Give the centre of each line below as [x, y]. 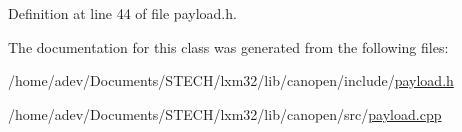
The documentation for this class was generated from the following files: [228, 46]
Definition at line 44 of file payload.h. [122, 13]
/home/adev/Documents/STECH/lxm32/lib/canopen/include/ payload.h [231, 80]
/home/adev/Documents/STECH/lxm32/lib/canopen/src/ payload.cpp [225, 113]
